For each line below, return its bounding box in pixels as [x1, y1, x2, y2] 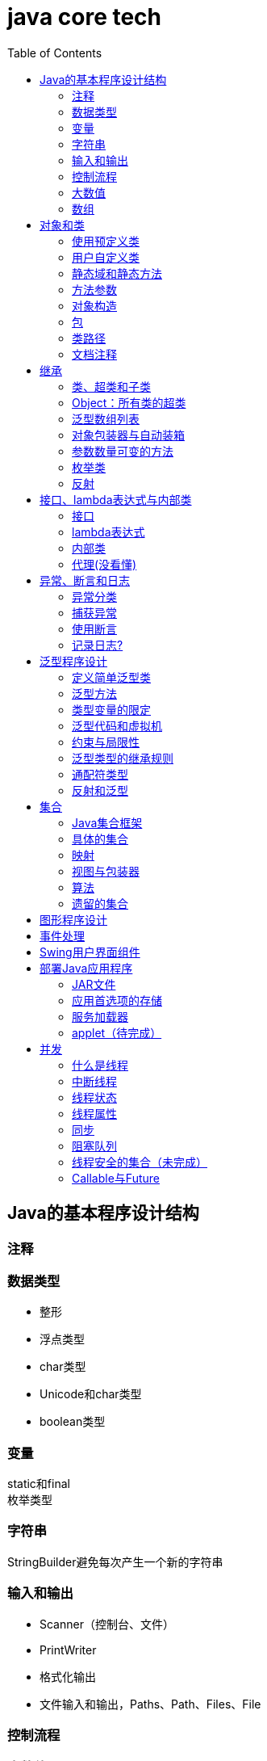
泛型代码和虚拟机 [72, 718, 162, 733]
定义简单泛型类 [72, 670, 151, 684]
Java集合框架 [72, 815, 143, 830]
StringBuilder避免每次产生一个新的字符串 [7, 1554, 223, 1569]
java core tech [7, 3, 162, 31]
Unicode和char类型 [40, 1387, 142, 1402]
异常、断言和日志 [40, 573, 130, 587]
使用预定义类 [72, 233, 140, 248]
